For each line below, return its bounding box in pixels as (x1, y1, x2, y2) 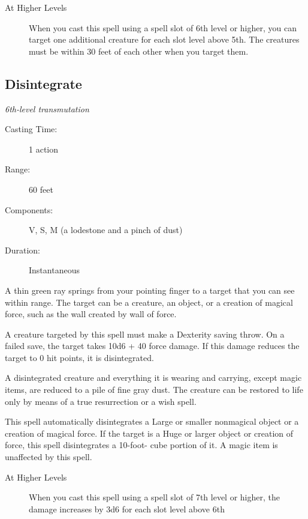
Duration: (5, 243, 40, 256)
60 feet (29, 183, 53, 195)
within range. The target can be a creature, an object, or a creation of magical (5, 296, 293, 308)
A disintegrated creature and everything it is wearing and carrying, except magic (5, 371, 302, 384)
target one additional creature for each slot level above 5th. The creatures (29, 33, 300, 46)
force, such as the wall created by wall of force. (5, 308, 177, 320)
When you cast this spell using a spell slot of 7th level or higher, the (29, 491, 280, 503)
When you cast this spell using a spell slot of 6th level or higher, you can (29, 21, 297, 34)
